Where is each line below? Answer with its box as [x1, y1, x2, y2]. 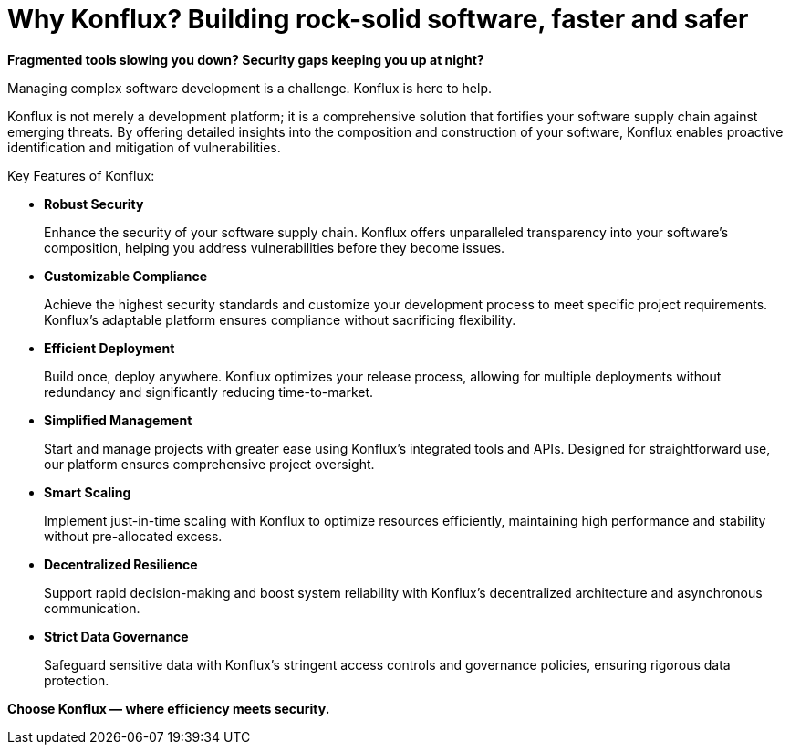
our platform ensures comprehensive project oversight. [44, 455, 375, 472]
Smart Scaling [44, 484, 131, 500]
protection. [44, 672, 109, 688]
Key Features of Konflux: [7, 167, 155, 183]
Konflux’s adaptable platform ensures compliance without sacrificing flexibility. [44, 311, 516, 328]
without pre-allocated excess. [44, 527, 223, 544]
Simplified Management [44, 412, 192, 428]
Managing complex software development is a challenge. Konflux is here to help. [7, 79, 493, 96]
